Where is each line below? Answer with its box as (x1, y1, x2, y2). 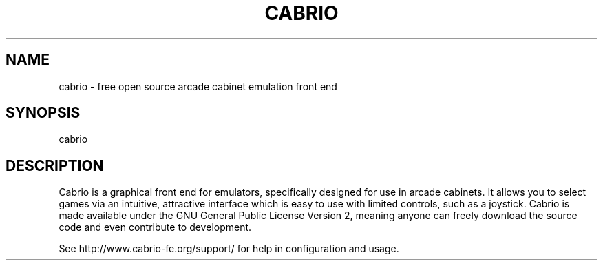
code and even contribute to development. (59, 221, 252, 234)
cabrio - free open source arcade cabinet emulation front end (59, 80, 337, 92)
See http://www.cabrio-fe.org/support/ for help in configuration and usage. (59, 243, 399, 255)
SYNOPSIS (6, 104, 81, 122)
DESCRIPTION (6, 156, 104, 174)
